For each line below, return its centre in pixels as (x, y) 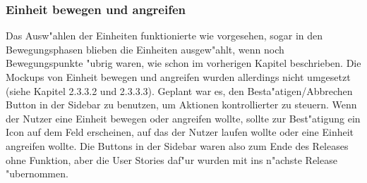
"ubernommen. (37, 173)
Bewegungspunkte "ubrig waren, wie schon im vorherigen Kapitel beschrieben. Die (183, 63)
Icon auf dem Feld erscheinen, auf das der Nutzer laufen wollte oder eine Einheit (180, 132)
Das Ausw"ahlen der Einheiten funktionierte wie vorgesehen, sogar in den (164, 36)
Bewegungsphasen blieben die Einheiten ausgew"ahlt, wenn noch (145, 49)
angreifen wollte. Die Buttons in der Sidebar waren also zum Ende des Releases (177, 145)
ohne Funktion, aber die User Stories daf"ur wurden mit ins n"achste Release (172, 159)
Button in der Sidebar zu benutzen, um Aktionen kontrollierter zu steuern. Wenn (181, 105)
